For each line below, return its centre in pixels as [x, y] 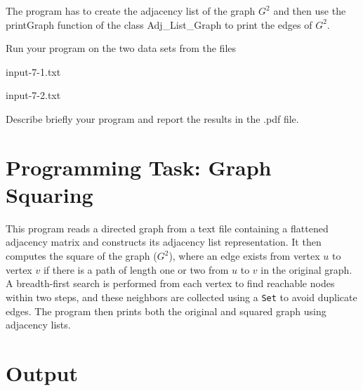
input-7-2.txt [33, 95]
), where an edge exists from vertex [244, 256]
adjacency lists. [38, 325]
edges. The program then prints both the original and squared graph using [166, 311]
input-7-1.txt [33, 71]
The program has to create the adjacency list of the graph [131, 11]
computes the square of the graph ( [81, 256]
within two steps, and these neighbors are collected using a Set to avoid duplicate [181, 297]
